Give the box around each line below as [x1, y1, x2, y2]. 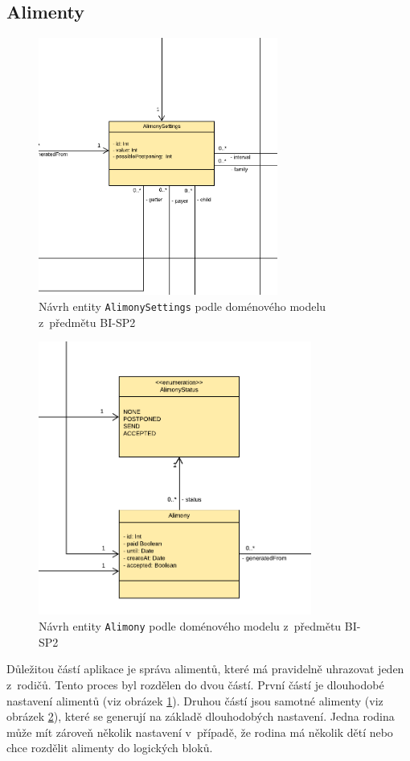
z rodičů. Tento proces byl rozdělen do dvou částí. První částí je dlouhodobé [6, 676, 384, 693]
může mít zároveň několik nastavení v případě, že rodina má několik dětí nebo [6, 723, 393, 740]
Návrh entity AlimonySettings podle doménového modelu [39, 298, 326, 315]
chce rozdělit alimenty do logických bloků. [6, 739, 213, 756]
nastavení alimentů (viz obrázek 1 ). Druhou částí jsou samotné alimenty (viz [6, 692, 383, 709]
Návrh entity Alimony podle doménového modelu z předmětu [39, 618, 342, 635]
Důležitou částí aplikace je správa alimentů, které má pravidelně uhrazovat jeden [6, 660, 404, 677]
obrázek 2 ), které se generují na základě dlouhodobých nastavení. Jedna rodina [6, 708, 395, 725]
